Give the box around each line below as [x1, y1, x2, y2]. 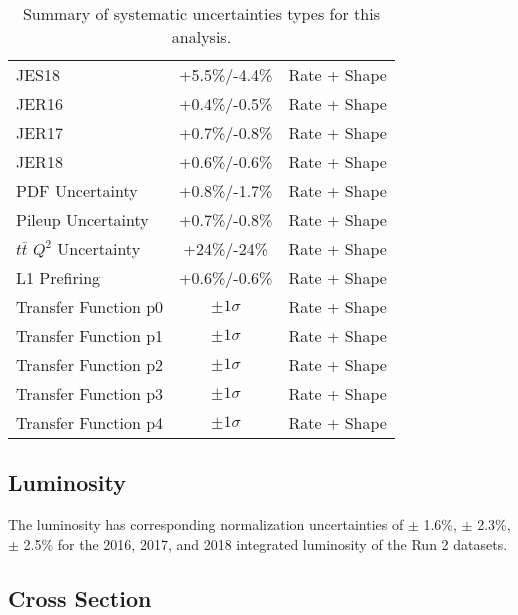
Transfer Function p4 [16, 411, 164, 434]
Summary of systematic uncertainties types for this [22, 2, 380, 25]
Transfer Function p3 [16, 382, 164, 405]
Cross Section [8, 582, 152, 613]
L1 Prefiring [16, 266, 101, 289]
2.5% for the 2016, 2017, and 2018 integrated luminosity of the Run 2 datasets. [23, 533, 508, 554]
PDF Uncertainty [16, 179, 138, 202]
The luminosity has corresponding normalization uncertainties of [8, 514, 404, 535]
